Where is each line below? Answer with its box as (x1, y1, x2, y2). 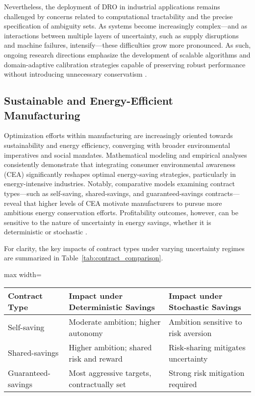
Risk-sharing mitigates (168, 341, 246, 353)
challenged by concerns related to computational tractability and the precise (4, 11, 233, 21)
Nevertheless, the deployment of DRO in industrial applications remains (4, 1, 220, 11)
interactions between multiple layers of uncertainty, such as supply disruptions (4, 30, 239, 40)
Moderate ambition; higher (69, 315, 161, 327)
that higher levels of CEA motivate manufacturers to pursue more (24, 198, 222, 208)
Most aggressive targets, (69, 367, 152, 378)
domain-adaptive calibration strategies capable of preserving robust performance (4, 59, 246, 69)
